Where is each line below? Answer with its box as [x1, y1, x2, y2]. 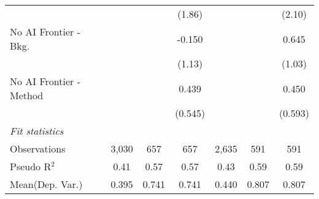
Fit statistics [10, 124, 64, 138]
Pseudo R [10, 159, 52, 173]
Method [10, 88, 44, 102]
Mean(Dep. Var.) [10, 177, 83, 191]
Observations [10, 141, 66, 156]
